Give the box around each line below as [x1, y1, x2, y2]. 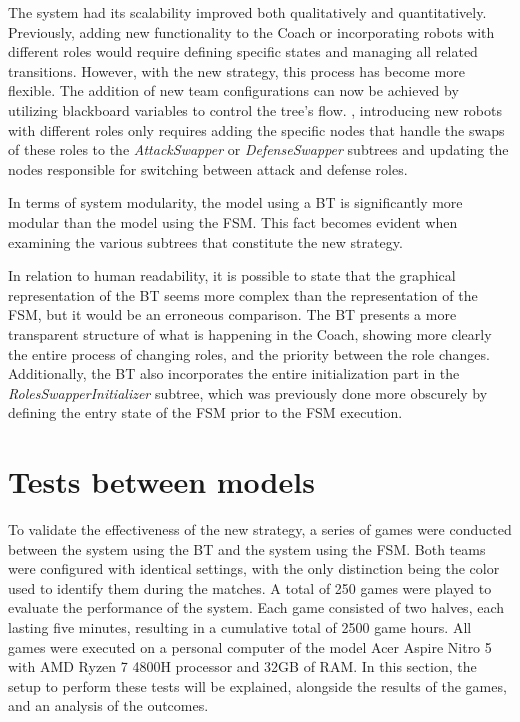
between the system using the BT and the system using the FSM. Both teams [8, 538, 486, 559]
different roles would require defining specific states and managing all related [8, 41, 478, 62]
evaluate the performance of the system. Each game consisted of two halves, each [8, 597, 505, 618]
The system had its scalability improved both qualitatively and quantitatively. [8, 2, 487, 22]
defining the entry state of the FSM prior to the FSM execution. [8, 402, 403, 423]
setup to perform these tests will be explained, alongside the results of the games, [8, 675, 507, 696]
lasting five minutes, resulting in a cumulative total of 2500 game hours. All [8, 616, 472, 637]
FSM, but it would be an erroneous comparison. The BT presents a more [8, 304, 457, 325]
